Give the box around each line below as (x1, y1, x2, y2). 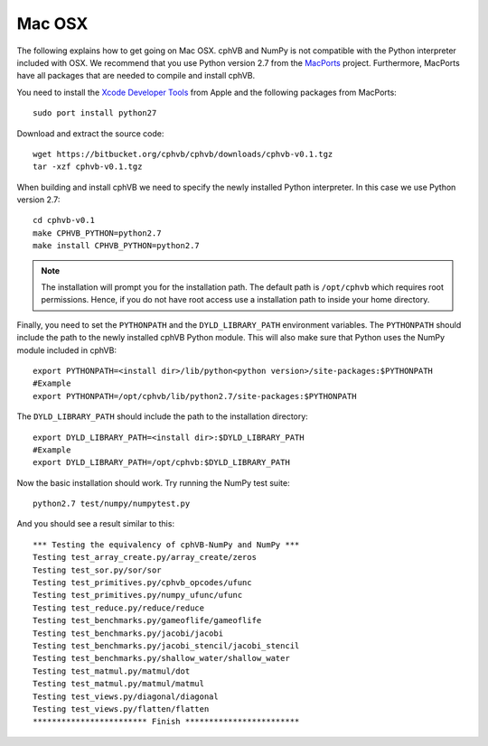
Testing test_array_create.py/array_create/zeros (33, 552, 258, 563)
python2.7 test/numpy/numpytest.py (33, 499, 191, 509)
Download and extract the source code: (16, 127, 164, 139)
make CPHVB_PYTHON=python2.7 (33, 228, 162, 238)
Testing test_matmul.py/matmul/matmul (33, 678, 205, 689)
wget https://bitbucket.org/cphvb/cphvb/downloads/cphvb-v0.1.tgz (33, 149, 333, 159)
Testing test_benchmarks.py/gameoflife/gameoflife (33, 615, 262, 626)
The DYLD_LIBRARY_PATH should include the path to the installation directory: (16, 411, 309, 422)
